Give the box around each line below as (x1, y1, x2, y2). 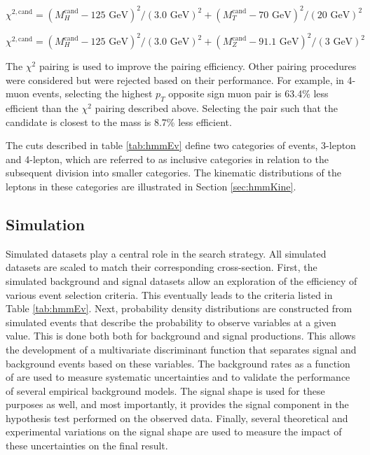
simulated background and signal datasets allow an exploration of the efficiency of (6, 273, 357, 288)
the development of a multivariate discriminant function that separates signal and (6, 342, 357, 356)
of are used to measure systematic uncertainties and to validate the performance (6, 370, 350, 384)
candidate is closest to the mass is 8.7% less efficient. (6, 114, 232, 129)
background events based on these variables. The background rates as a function (6, 356, 350, 370)
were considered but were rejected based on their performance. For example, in (6, 72, 344, 87)
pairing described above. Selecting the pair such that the (95, 100, 338, 115)
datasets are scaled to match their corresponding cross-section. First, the (6, 260, 317, 274)
